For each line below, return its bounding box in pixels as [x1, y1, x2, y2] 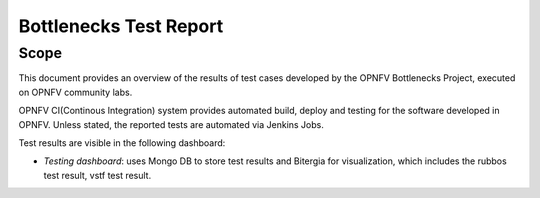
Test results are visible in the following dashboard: [18, 136, 226, 149]
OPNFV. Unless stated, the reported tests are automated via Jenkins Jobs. [18, 118, 324, 130]
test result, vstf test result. [43, 169, 152, 181]
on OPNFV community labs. [18, 86, 133, 98]
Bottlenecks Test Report [18, 15, 224, 37]
